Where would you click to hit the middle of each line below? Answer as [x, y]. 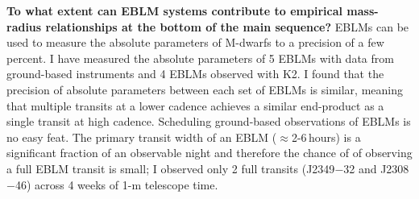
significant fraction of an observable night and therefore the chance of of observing [209, 153]
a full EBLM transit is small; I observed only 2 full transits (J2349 [171, 168]
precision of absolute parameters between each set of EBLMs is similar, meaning [205, 89]
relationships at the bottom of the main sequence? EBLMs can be [227, 26]
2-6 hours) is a [326, 137]
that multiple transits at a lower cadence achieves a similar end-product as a [195, 105]
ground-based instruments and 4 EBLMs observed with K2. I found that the [195, 74]
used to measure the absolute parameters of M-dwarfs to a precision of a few [195, 42]
